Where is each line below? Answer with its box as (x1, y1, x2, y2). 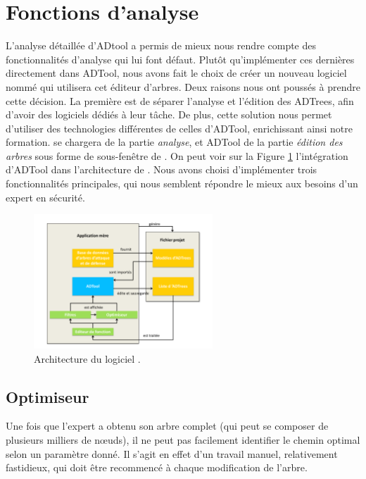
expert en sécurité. (6, 189, 85, 204)
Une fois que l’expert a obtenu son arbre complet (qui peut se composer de (6, 418, 329, 433)
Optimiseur (6, 385, 89, 407)
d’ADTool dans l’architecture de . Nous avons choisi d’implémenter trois (6, 162, 317, 177)
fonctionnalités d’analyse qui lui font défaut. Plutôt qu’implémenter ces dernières (6, 51, 355, 66)
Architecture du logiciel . (34, 351, 141, 366)
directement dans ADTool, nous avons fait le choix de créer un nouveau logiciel (6, 66, 347, 80)
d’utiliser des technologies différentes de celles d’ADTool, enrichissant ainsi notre (6, 120, 353, 135)
